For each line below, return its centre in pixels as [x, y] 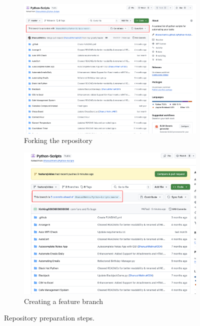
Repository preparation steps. [49, 318]
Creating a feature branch [64, 301]
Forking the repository [58, 140]
